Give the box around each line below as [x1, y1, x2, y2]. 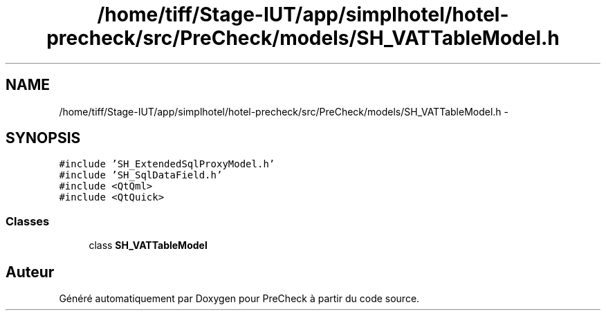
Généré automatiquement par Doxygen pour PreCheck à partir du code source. [59, 292, 420, 305]
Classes [6, 214, 50, 228]
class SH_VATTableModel [89, 239, 208, 252]
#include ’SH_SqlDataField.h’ [59, 169, 223, 181]
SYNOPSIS [6, 129, 81, 147]
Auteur [6, 263, 55, 281]
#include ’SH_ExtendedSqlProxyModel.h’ [59, 158, 275, 170]
